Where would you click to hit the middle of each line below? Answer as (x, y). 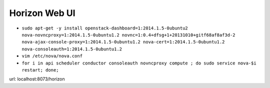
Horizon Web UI (42, 13)
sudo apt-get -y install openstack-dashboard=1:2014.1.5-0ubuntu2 (105, 28)
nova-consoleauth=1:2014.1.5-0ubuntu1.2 (72, 49)
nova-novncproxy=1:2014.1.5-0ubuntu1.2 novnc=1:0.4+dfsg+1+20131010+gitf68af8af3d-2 (128, 35)
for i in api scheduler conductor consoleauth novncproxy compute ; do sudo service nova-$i (139, 63)
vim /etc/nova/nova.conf (52, 56)
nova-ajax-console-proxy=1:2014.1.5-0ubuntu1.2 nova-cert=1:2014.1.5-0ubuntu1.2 (123, 42)
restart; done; (40, 70)
